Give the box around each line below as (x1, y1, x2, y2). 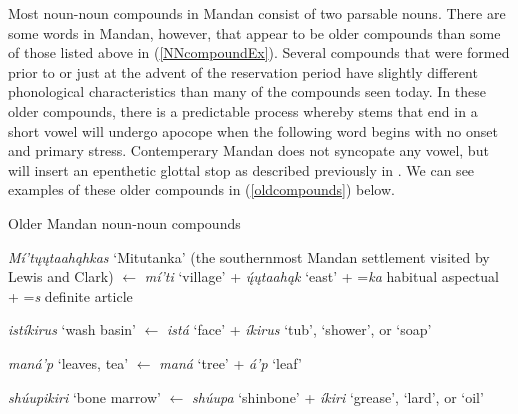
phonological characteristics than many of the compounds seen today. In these (8, 81, 487, 102)
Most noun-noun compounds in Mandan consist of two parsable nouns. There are (8, 3, 506, 23)
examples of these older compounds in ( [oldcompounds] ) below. (8, 179, 395, 200)
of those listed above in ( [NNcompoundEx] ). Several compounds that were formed (8, 42, 510, 63)
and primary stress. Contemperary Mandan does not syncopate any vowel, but (8, 140, 489, 161)
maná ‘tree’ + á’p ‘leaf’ (159, 352, 302, 373)
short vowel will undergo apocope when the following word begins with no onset (8, 120, 498, 141)
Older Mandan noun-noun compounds (8, 212, 241, 233)
